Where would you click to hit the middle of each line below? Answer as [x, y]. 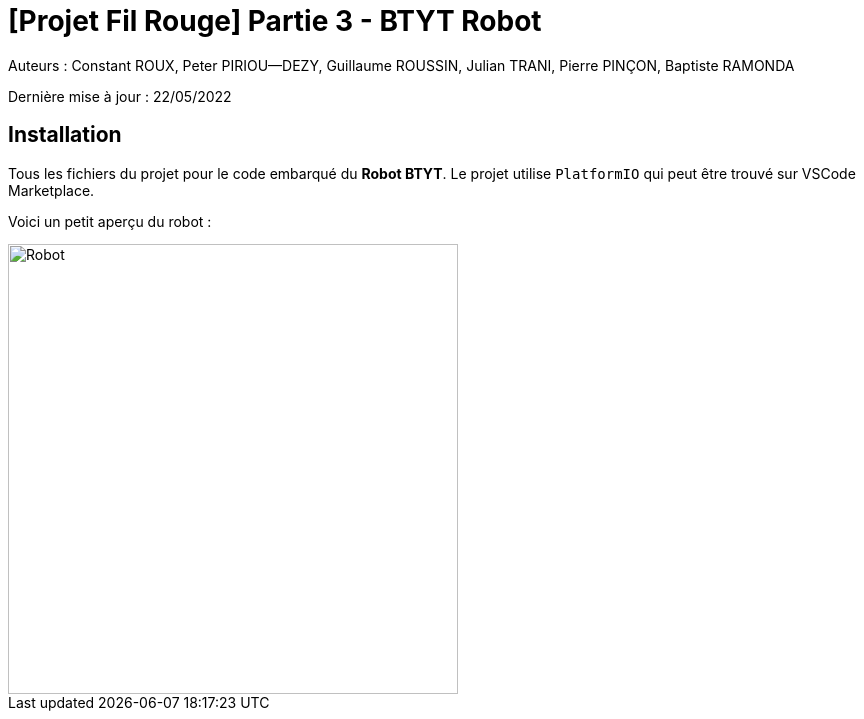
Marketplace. [51, 190]
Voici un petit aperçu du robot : [110, 221]
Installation [65, 135]
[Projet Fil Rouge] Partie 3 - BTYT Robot [275, 21]
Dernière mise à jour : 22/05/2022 [120, 96]
